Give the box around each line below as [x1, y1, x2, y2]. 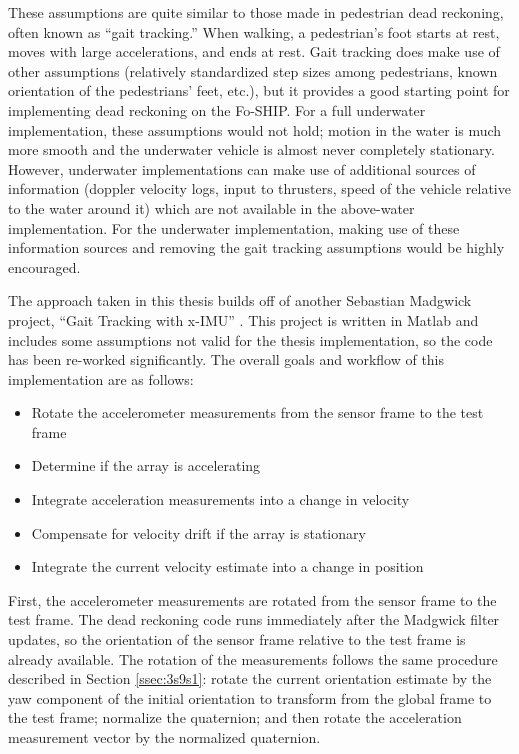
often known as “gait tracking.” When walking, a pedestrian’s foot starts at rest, [8, 21, 500, 42]
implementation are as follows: [8, 368, 194, 389]
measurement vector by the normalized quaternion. [8, 727, 321, 747]
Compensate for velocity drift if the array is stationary [31, 522, 366, 543]
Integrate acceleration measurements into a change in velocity [31, 489, 410, 510]
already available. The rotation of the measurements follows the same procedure [8, 648, 498, 669]
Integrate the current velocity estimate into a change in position [31, 556, 424, 577]
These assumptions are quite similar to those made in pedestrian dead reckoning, [8, 2, 504, 22]
